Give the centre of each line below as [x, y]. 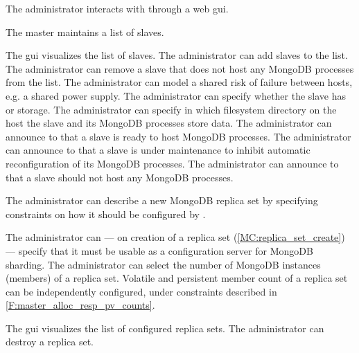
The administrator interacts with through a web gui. [117, 8]
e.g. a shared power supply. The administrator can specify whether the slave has [176, 95]
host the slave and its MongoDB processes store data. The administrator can [169, 123]
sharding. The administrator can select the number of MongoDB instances [163, 264]
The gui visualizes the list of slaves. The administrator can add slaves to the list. [177, 55]
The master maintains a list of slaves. [85, 31]
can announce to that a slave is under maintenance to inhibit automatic [158, 150]
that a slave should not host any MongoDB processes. [120, 177]
